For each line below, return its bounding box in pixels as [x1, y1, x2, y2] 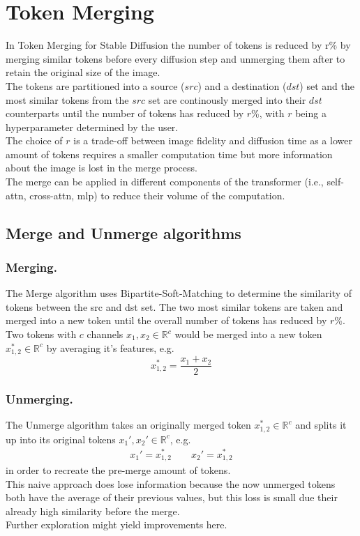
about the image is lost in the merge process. [6, 160, 197, 175]
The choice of [6, 133, 63, 148]
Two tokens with [6, 327, 77, 342]
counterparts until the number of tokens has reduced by [6, 106, 244, 121]
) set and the [299, 78, 354, 93]
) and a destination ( [197, 78, 287, 93]
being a [295, 106, 327, 121]
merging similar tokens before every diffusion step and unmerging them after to [6, 51, 345, 66]
